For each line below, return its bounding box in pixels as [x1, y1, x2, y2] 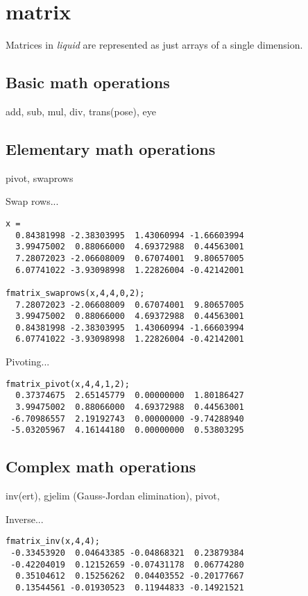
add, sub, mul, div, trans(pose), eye [6, 104, 156, 118]
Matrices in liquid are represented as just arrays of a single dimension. [6, 38, 303, 52]
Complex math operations [6, 456, 196, 477]
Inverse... [6, 511, 44, 526]
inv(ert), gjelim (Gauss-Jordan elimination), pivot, [6, 488, 220, 503]
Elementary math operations [6, 138, 216, 159]
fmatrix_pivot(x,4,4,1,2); [6, 379, 130, 389]
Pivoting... [6, 354, 50, 369]
